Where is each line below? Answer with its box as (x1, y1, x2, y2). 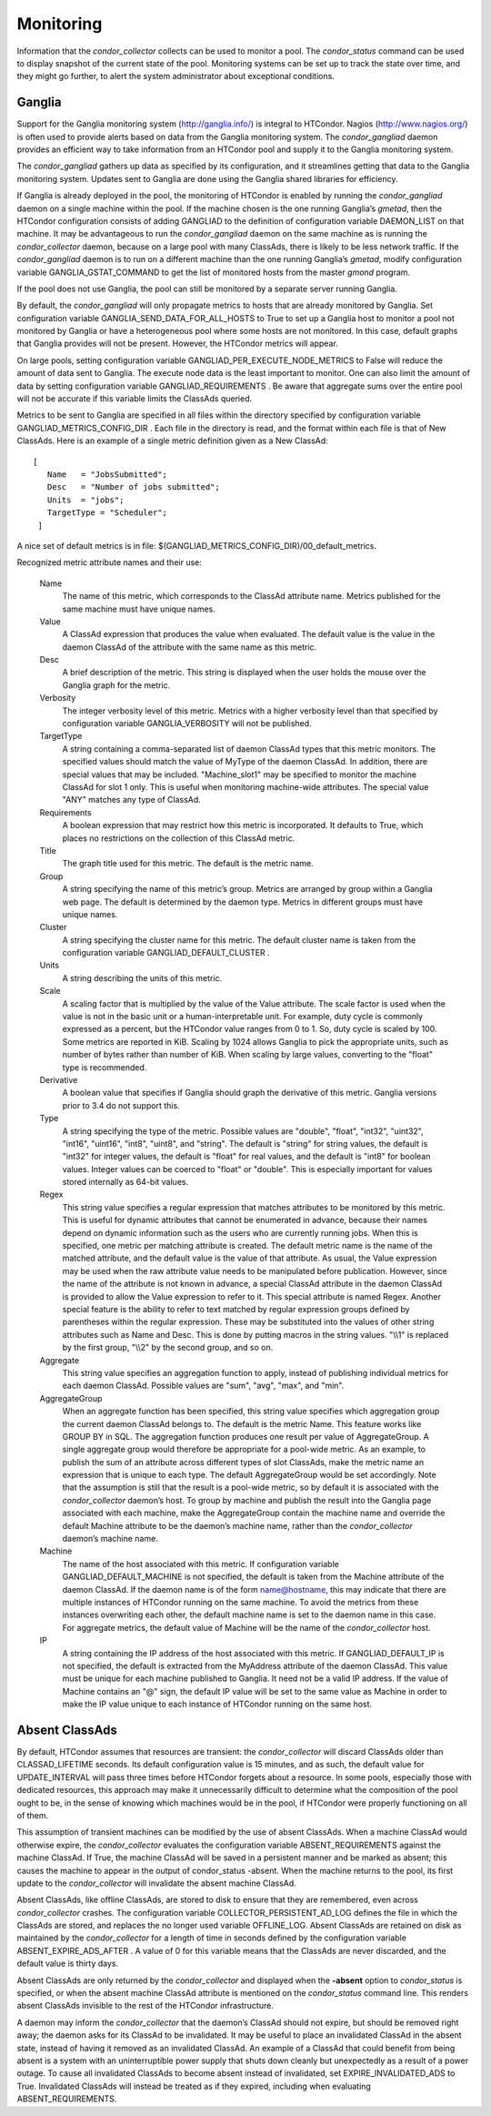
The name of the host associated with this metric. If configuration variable (62, 1558, 340, 1569)
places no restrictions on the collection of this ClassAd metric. (62, 833, 296, 844)
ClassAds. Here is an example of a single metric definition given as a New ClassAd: (16, 435, 329, 446)
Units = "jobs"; (46, 494, 125, 505)
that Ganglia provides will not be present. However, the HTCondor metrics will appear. (16, 338, 338, 349)
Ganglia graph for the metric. (62, 679, 171, 691)
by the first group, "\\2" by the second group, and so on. (62, 1342, 274, 1353)
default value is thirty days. (16, 1958, 119, 1969)
